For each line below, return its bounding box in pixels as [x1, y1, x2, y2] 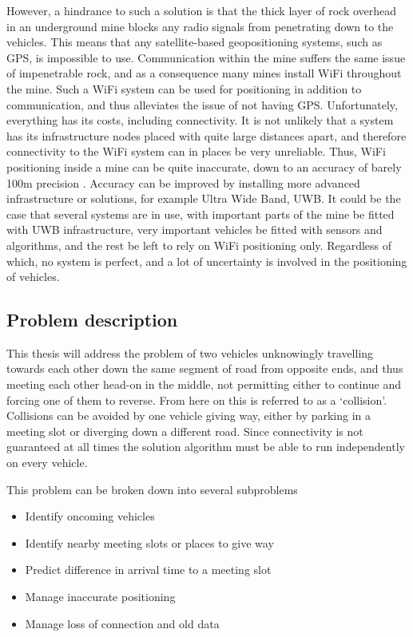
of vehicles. [6, 268, 60, 285]
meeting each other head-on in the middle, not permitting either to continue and [6, 376, 402, 393]
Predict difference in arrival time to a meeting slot [25, 561, 272, 578]
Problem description [6, 307, 178, 332]
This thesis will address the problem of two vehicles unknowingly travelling [6, 344, 374, 361]
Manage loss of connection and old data [25, 615, 220, 631]
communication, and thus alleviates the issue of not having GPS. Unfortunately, [6, 96, 398, 113]
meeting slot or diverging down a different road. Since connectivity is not [6, 422, 363, 439]
